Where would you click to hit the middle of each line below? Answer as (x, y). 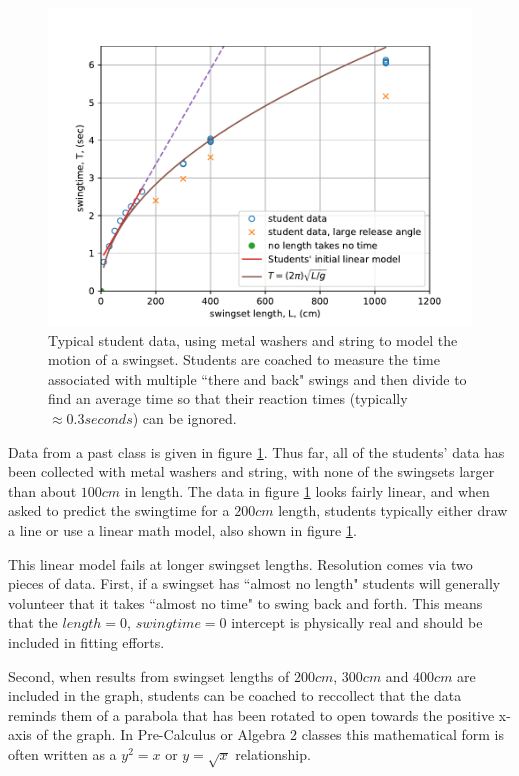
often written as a (62, 753)
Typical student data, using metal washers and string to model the (253, 339)
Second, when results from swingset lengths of (149, 675)
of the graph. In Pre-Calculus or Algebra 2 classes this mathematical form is (270, 734)
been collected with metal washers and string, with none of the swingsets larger (251, 471)
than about (42, 490)
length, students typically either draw (393, 510)
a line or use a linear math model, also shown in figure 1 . (182, 529)
